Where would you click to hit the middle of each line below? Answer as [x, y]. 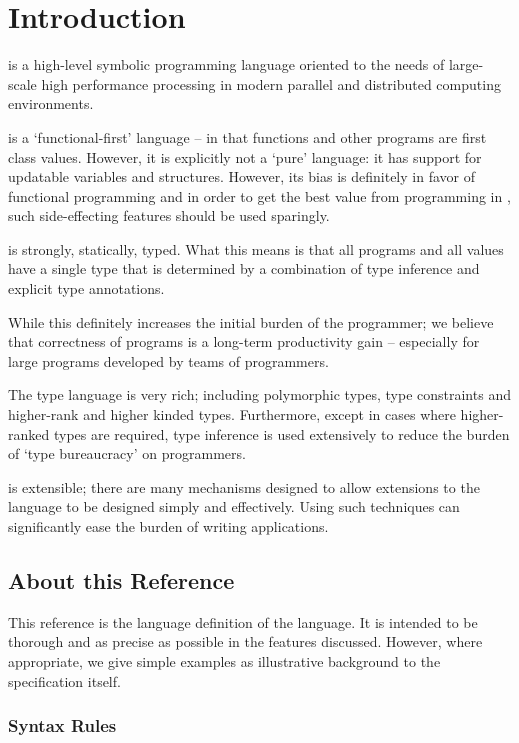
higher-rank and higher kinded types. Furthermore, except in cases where [232, 414]
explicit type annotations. [86, 288]
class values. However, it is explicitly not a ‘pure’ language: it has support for [245, 156]
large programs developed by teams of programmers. [168, 360]
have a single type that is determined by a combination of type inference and [244, 268]
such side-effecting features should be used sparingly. [169, 215]
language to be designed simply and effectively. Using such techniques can [234, 506]
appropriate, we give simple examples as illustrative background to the [224, 660]
